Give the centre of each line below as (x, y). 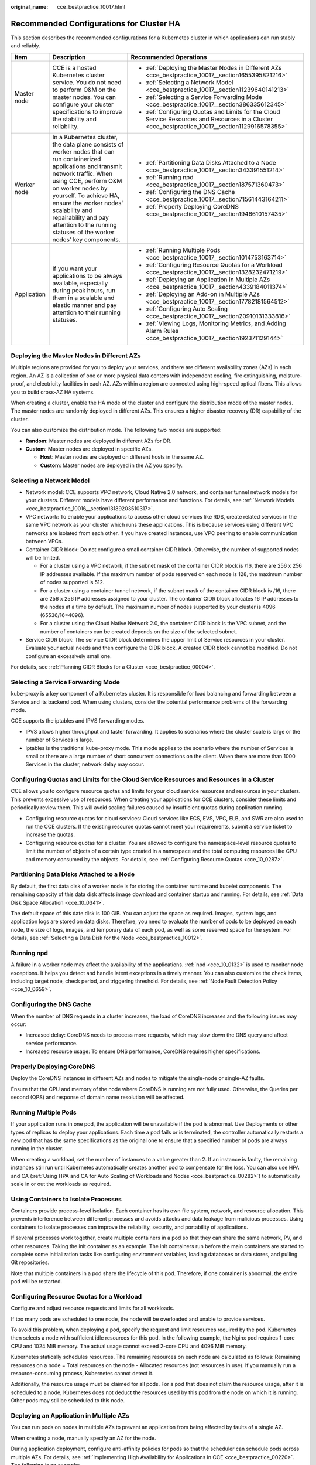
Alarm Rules (162, 331)
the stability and (74, 119)
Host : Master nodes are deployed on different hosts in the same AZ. (122, 457)
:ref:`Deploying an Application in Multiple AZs (208, 280)
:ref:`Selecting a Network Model (189, 82)
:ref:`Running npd (169, 177)
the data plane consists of (88, 144)
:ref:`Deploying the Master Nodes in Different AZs (214, 67)
